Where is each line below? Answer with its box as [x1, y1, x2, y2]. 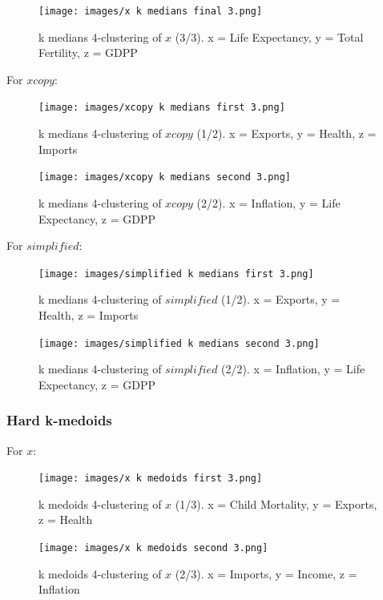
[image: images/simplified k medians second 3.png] [38, 337, 320, 349]
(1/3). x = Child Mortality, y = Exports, [175, 495, 377, 512]
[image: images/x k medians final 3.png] [38, 6, 263, 17]
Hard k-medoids [6, 410, 112, 430]
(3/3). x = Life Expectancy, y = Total [175, 28, 364, 45]
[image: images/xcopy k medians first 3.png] [38, 102, 285, 114]
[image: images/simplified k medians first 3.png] [38, 268, 314, 280]
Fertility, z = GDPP [38, 44, 138, 61]
